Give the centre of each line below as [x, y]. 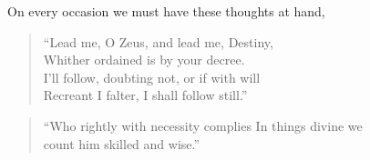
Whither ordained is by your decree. [144, 60]
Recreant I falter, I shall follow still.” [145, 95]
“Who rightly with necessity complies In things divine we [203, 125]
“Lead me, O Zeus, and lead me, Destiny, [158, 41]
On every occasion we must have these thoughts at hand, [166, 11]
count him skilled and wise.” [122, 143]
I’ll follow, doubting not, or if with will [152, 77]
